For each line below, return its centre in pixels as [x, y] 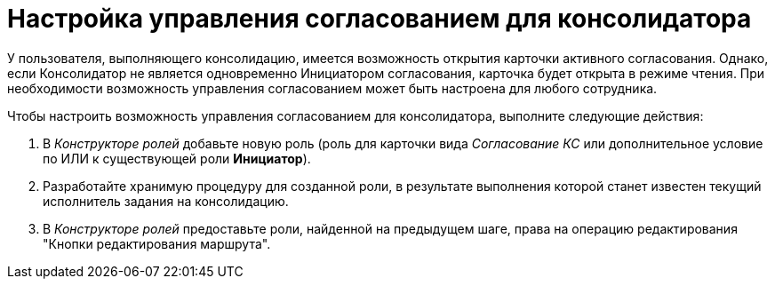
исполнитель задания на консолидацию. [166, 201]
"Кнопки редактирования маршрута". [157, 243]
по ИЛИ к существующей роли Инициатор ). [177, 158]
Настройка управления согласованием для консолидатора [380, 19]
